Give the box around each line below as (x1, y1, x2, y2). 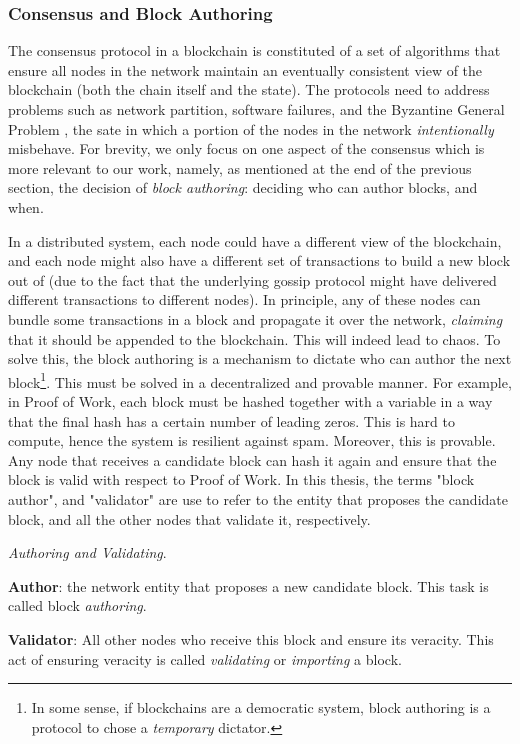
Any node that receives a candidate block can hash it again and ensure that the (8, 449, 497, 470)
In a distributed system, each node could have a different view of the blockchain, (8, 230, 502, 251)
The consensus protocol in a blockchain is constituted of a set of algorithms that (8, 40, 501, 61)
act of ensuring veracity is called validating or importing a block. (8, 648, 402, 669)
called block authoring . (8, 595, 147, 616)
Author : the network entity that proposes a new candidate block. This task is (8, 575, 489, 596)
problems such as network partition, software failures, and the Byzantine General (8, 99, 505, 119)
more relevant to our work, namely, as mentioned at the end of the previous (8, 157, 472, 178)
